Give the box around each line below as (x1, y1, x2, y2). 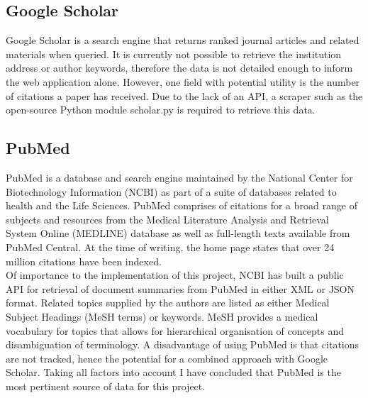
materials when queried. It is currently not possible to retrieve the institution (6, 46, 342, 61)
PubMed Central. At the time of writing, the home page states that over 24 (6, 239, 335, 254)
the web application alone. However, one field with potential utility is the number (6, 74, 360, 89)
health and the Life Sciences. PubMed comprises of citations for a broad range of (6, 198, 357, 213)
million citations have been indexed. (6, 253, 162, 268)
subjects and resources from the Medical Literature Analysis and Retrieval (6, 211, 329, 226)
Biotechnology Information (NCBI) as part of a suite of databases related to (6, 184, 337, 199)
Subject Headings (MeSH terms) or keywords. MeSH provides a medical (6, 309, 318, 324)
